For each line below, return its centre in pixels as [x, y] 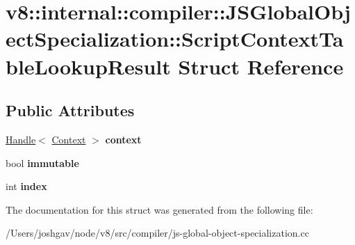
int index [26, 186]
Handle [21, 139]
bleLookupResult [88, 66]
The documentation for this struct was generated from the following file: [159, 209]
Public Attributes [70, 110]
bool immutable [42, 163]
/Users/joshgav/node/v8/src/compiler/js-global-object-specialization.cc [157, 233]
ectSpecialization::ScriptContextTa [175, 39]
